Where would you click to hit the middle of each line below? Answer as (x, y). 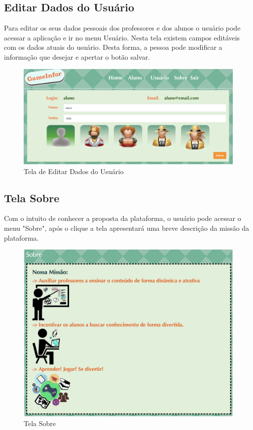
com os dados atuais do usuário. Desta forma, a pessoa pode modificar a (113, 47)
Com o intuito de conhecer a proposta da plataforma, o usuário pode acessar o (123, 218)
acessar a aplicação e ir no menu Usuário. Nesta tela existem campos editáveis (122, 37)
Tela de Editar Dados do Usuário (74, 171)
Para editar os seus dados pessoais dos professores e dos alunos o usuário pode (122, 28)
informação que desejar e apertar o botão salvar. (77, 56)
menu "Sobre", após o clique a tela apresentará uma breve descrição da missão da (127, 228)
